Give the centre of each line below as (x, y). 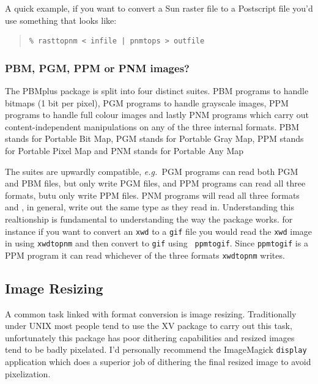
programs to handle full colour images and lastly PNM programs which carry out (157, 115)
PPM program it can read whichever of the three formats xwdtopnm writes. (145, 255)
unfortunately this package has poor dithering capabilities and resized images (150, 337)
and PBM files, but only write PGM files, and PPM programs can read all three (155, 183)
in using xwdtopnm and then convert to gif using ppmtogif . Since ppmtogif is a (157, 243)
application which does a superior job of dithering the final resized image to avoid (158, 362)
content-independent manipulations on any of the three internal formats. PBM (152, 126)
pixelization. (28, 373)
